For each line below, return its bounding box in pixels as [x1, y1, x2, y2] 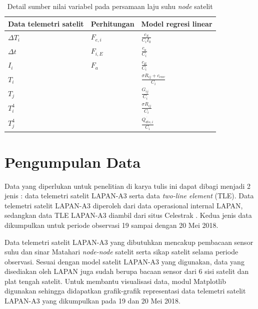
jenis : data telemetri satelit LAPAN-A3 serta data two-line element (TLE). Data [4, 190, 254, 201]
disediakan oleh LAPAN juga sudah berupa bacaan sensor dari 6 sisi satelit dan [4, 266, 249, 276]
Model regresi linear [141, 18, 212, 29]
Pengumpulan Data [4, 151, 141, 172]
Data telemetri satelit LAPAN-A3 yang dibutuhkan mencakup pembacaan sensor [4, 236, 253, 247]
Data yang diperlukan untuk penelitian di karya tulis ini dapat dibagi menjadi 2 [4, 180, 251, 191]
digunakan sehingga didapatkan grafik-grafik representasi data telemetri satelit [4, 285, 246, 296]
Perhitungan [90, 18, 134, 29]
